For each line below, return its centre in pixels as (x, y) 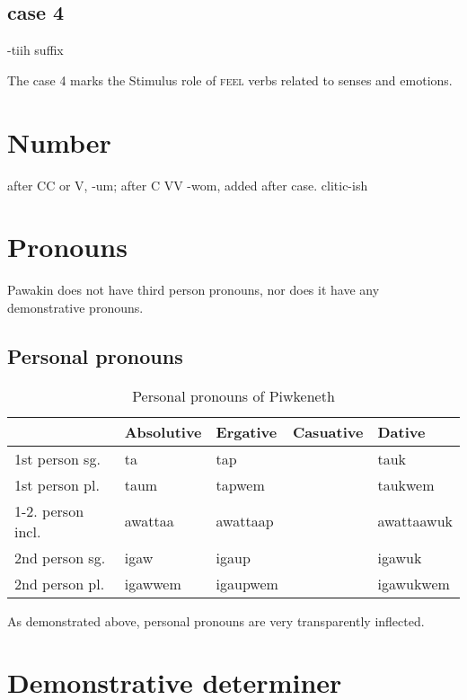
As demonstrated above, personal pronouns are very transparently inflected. (216, 620)
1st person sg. (57, 458)
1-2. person (49, 510)
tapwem (240, 484)
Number (59, 142)
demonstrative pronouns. (75, 307)
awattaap (245, 521)
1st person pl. (57, 484)
